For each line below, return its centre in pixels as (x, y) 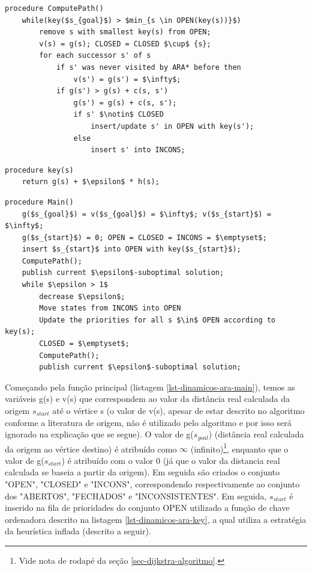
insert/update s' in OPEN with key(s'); (172, 126)
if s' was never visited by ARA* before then (148, 67)
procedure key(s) (39, 170)
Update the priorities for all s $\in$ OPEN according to (157, 320)
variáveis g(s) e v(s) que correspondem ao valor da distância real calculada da (147, 399)
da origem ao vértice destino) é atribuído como (91, 449)
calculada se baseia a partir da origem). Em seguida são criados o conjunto (142, 472)
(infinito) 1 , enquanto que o (239, 448)
